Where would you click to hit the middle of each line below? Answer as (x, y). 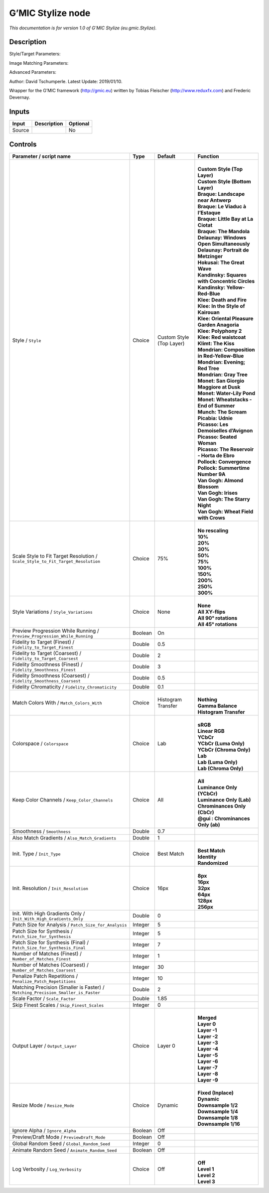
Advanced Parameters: (33, 72)
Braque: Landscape (221, 194)
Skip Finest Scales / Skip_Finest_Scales (58, 1005)
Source (21, 131)
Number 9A (212, 474)
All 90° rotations (217, 618)
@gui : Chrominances (224, 818)
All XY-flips (211, 612)
